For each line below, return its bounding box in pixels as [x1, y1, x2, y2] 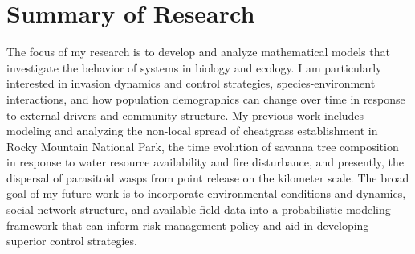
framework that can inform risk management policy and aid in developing [6, 216, 369, 233]
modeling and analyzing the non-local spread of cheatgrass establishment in [6, 122, 378, 139]
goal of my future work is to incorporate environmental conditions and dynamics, [6, 185, 406, 202]
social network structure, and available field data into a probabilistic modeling [6, 201, 391, 218]
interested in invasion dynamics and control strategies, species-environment [6, 75, 376, 92]
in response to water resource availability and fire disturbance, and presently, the [6, 154, 404, 170]
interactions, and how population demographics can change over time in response [6, 90, 405, 107]
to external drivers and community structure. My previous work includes [6, 106, 364, 123]
